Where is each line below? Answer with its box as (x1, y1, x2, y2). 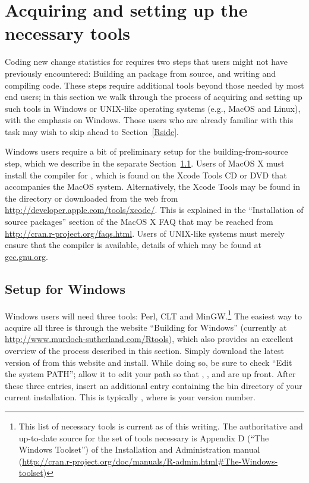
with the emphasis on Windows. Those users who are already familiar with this (5, 114, 294, 126)
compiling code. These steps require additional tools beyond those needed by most (5, 79, 304, 91)
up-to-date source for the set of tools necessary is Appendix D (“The (18, 431, 269, 444)
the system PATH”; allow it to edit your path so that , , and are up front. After (5, 368, 296, 380)
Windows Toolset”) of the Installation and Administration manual (18, 443, 260, 456)
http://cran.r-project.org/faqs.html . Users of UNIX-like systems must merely (5, 227, 285, 239)
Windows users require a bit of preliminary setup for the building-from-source (5, 145, 288, 158)
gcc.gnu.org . (5, 250, 48, 262)
